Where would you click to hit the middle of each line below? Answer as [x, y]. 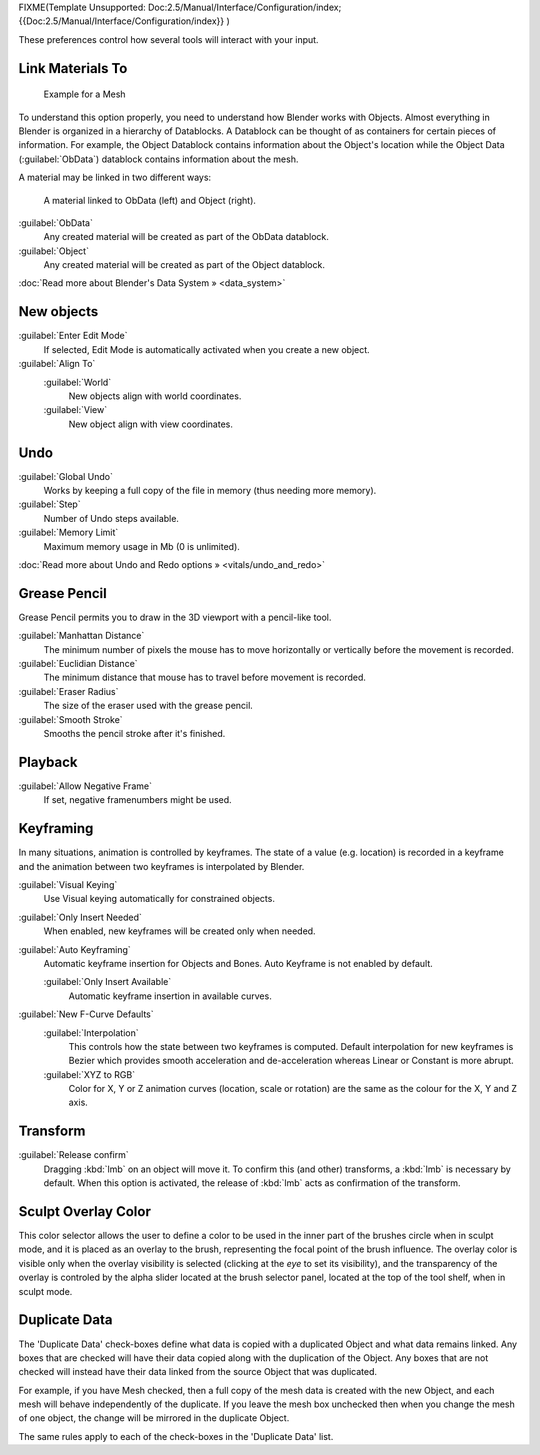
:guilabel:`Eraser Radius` [68, 691]
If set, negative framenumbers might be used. [137, 800]
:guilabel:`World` [77, 382]
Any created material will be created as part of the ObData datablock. [186, 237]
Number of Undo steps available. [111, 518]
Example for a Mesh [84, 94]
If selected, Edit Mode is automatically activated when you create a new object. [206, 349]
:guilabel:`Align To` [57, 364]
